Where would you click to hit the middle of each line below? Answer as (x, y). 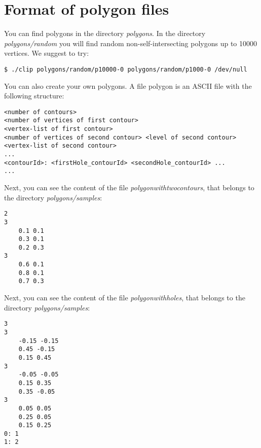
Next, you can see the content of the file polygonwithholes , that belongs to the (125, 298)
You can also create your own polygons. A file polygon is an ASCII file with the (128, 85)
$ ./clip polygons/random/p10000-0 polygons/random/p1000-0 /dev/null (126, 69)
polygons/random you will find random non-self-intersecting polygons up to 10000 (130, 43)
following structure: (34, 96)
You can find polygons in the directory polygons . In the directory (105, 33)
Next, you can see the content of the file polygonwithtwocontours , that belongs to (129, 187)
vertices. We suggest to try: (47, 53)
